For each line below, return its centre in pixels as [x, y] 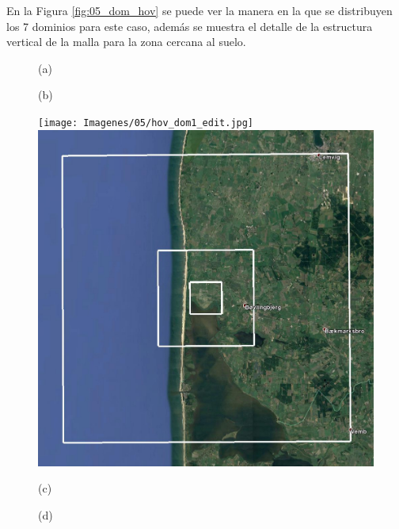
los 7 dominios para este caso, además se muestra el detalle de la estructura [190, 26]
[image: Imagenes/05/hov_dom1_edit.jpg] [146, 123]
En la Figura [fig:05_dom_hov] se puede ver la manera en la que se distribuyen [199, 10]
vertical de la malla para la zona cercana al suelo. [126, 42]
